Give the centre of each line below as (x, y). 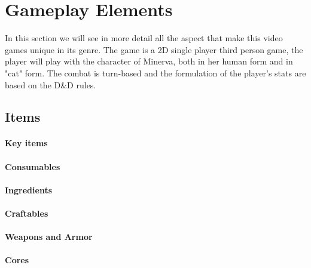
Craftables (27, 213)
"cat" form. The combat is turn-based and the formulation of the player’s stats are (155, 73)
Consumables (33, 166)
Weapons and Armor (49, 237)
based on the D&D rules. (51, 84)
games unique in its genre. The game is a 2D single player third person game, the (154, 49)
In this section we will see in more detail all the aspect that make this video (144, 38)
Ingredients (29, 190)
